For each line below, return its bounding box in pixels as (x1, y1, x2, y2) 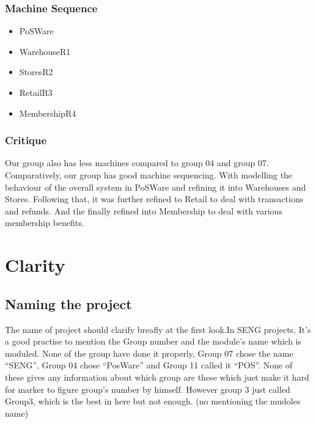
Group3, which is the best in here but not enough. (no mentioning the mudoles (5, 395, 301, 408)
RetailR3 (19, 86, 53, 98)
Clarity (5, 252, 65, 277)
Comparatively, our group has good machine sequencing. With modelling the (5, 169, 293, 181)
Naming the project (5, 294, 132, 313)
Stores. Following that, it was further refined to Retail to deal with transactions (5, 192, 304, 205)
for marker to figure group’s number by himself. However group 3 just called (5, 382, 290, 395)
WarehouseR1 (19, 45, 71, 57)
